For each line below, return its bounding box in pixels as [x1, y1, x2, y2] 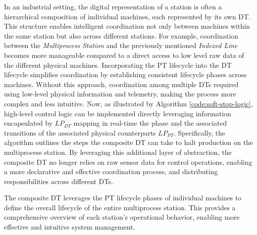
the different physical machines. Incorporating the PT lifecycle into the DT [4, 59, 232, 70]
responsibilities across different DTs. [4, 176, 113, 186]
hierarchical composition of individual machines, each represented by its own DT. [4, 11, 251, 21]
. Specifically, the [173, 127, 225, 138]
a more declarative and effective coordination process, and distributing [4, 166, 218, 177]
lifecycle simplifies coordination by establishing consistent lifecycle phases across [4, 69, 247, 80]
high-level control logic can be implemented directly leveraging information [4, 108, 231, 118]
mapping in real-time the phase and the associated [73, 118, 227, 128]
